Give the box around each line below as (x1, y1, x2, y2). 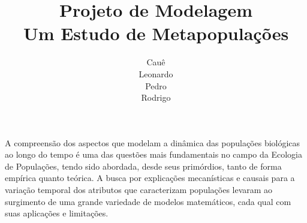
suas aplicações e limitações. (5, 207, 109, 219)
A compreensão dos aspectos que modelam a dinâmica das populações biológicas (5, 136, 300, 149)
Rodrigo (141, 91, 171, 104)
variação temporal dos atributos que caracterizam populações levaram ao (5, 183, 273, 196)
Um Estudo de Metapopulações (23, 21, 289, 46)
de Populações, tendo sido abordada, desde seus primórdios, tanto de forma (5, 159, 282, 172)
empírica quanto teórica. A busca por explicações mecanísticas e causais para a (5, 171, 295, 184)
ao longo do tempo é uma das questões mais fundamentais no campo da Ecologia (5, 148, 302, 161)
